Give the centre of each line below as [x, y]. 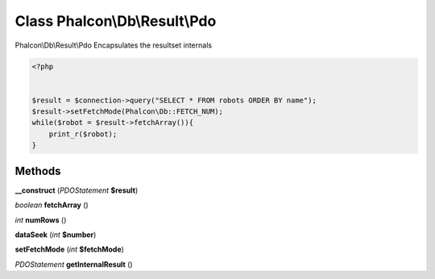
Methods [38, 171]
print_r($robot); [83, 134]
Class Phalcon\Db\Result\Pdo [116, 21]
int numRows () [41, 220]
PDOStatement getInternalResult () [74, 264]
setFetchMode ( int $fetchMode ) [70, 249]
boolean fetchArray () [52, 205]
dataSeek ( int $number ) [56, 235]
